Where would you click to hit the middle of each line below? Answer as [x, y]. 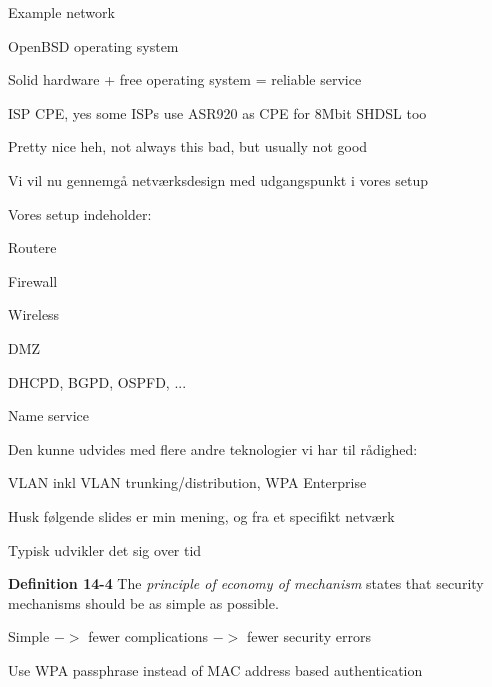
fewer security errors [308, 636]
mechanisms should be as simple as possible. [143, 602]
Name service [48, 415]
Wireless [34, 314]
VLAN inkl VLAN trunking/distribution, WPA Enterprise [187, 482]
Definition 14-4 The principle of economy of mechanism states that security [246, 583]
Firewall [33, 280]
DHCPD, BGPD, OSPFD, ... [97, 381]
